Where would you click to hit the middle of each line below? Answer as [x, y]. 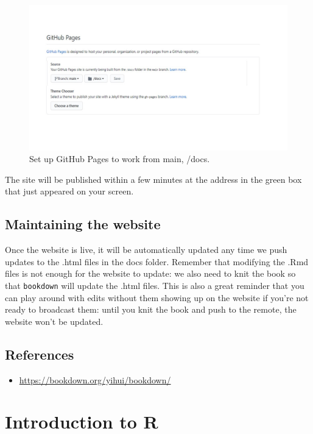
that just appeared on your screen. [69, 191]
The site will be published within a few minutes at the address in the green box [153, 179]
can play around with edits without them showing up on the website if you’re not [157, 297]
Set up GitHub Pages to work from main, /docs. [120, 159]
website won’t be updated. [54, 321]
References [40, 354]
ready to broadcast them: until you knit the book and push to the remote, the [151, 309]
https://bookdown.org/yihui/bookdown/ [95, 379]
